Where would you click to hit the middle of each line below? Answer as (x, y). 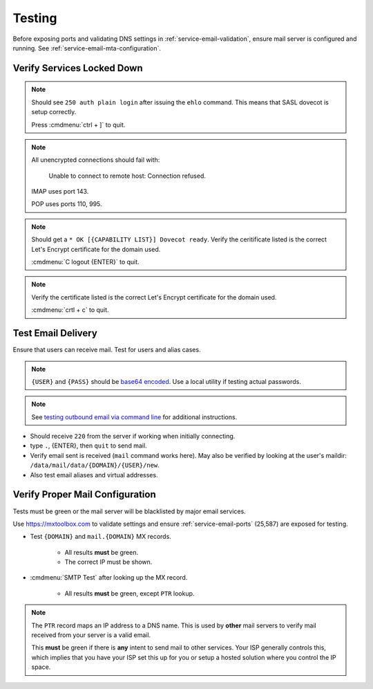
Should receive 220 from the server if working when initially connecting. (133, 437)
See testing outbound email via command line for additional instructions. (134, 417)
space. (41, 667)
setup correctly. (54, 112)
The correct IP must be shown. (108, 562)
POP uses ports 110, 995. (67, 204)
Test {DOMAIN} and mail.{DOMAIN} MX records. (101, 537)
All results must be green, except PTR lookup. (130, 593)
